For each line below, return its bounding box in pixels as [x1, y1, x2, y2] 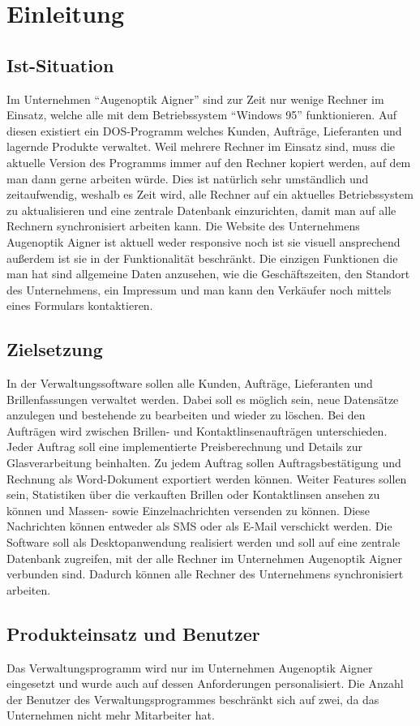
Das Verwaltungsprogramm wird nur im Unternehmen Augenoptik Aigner [6, 659, 373, 676]
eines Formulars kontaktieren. [6, 297, 153, 314]
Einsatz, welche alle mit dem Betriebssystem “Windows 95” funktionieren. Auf [6, 106, 397, 123]
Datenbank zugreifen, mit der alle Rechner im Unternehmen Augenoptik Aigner [6, 549, 402, 566]
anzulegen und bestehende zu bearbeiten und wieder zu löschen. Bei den [6, 406, 366, 423]
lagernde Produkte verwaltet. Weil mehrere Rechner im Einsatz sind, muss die [6, 138, 396, 155]
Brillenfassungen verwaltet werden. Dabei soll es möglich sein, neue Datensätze [6, 390, 399, 407]
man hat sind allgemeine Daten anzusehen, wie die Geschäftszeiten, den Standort [6, 265, 410, 282]
